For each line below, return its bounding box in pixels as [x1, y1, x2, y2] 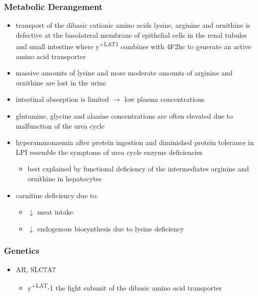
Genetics [4, 244, 39, 257]
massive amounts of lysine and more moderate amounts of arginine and [15, 68, 233, 78]
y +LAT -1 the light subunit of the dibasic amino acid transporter [27, 281, 222, 293]
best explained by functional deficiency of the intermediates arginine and [27, 163, 249, 174]
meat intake [37, 207, 73, 217]
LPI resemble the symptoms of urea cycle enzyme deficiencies [15, 147, 203, 157]
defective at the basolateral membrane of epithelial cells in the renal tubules [15, 29, 247, 40]
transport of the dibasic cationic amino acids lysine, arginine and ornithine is [15, 20, 251, 30]
